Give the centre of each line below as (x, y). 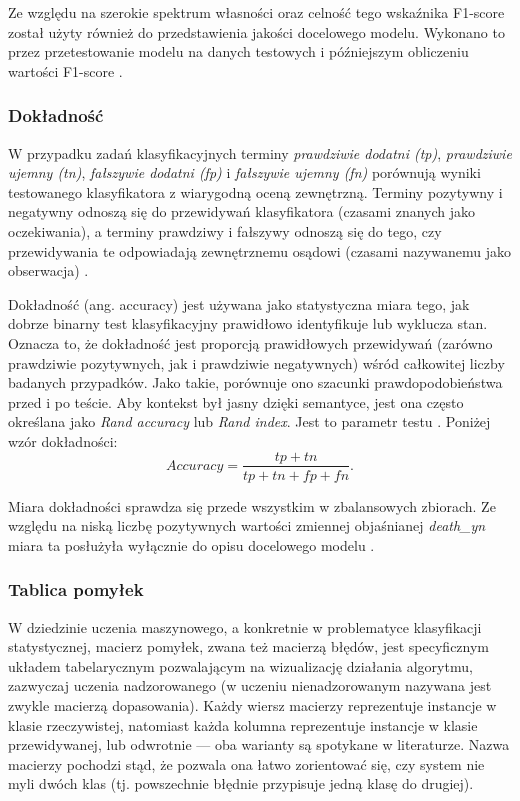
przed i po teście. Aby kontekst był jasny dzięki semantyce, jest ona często (236, 401)
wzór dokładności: (63, 440)
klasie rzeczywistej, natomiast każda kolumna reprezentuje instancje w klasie (243, 724)
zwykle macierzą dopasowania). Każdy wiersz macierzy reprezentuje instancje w (252, 704)
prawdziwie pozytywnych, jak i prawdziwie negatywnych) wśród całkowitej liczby (256, 362)
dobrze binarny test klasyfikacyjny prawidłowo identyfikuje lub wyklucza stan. (248, 323)
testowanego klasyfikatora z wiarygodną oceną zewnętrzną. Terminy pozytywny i (255, 191)
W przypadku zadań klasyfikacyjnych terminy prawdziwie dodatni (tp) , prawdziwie (260, 152)
